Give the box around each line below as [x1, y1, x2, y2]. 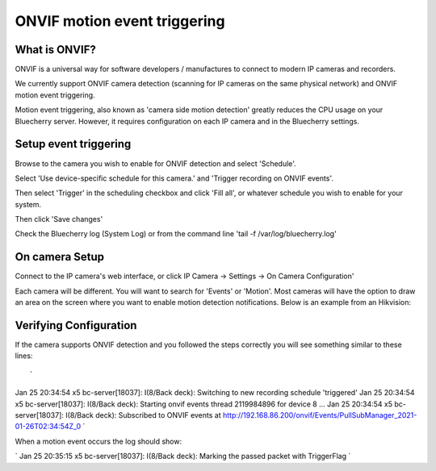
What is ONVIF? [15, 43, 96, 56]
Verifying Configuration [15, 319, 137, 332]
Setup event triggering [15, 137, 132, 151]
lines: [15, 351, 33, 361]
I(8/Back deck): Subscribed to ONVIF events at [65, 411, 221, 420]
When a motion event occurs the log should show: [15, 436, 182, 446]
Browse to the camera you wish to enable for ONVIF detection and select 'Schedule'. [15, 158, 296, 169]
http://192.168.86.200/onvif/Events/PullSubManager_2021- [222, 411, 417, 420]
